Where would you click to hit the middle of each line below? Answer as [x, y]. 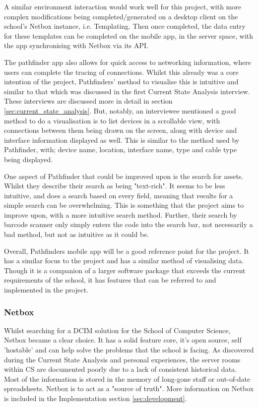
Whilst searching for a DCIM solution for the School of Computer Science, [117, 330]
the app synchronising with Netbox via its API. [76, 45]
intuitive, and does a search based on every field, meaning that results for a [119, 195]
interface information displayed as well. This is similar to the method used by [122, 140]
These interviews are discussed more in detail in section [88, 101]
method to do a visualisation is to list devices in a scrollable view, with [112, 120]
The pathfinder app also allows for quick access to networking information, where [128, 62]
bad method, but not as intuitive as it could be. [77, 234]
